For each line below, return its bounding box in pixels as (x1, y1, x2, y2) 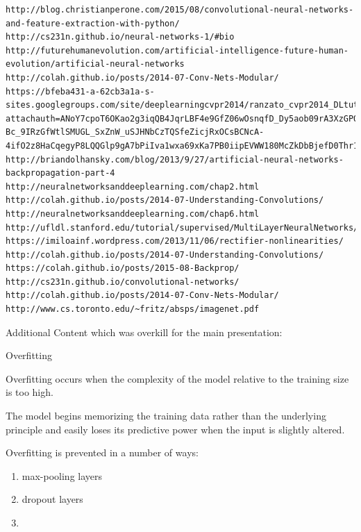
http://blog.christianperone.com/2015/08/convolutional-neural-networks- (6, 5, 354, 15)
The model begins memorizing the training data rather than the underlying (6, 408, 326, 423)
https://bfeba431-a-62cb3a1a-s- (6, 86, 155, 97)
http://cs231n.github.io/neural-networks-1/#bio (6, 32, 235, 42)
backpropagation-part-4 (6, 168, 115, 178)
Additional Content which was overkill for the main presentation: (6, 324, 283, 339)
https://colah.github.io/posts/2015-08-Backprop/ (6, 263, 240, 274)
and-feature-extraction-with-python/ (6, 18, 180, 28)
